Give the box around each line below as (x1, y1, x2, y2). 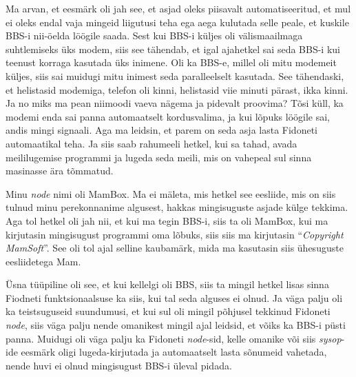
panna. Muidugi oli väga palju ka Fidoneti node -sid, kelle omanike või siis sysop (6, 331, 342, 345)
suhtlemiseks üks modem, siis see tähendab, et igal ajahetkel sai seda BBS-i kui (6, 41, 340, 56)
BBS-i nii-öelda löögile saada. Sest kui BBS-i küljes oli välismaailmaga (6, 28, 303, 43)
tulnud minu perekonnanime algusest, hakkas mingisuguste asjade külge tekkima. (6, 200, 348, 214)
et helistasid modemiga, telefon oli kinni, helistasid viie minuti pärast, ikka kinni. (6, 82, 348, 96)
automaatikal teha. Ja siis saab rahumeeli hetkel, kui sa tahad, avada (6, 136, 297, 150)
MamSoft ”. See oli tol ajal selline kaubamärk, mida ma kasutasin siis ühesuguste (6, 241, 344, 255)
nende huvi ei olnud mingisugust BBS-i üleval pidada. (6, 358, 232, 372)
